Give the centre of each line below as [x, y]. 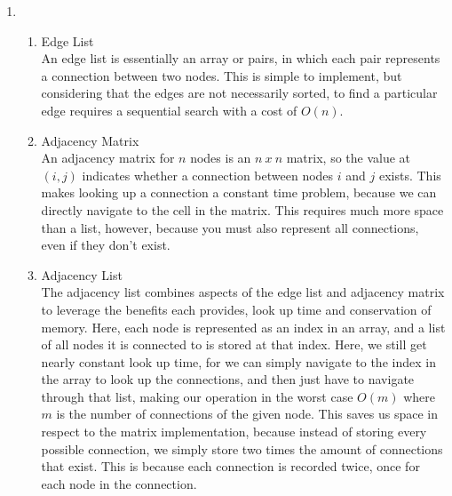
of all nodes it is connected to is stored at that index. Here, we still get [234, 344]
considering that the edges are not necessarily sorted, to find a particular [239, 93]
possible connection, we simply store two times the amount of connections [242, 448]
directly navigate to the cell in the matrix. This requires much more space [242, 209]
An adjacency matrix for [108, 158]
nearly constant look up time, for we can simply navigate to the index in [238, 361]
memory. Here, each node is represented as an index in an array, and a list [243, 327]
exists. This [410, 175]
